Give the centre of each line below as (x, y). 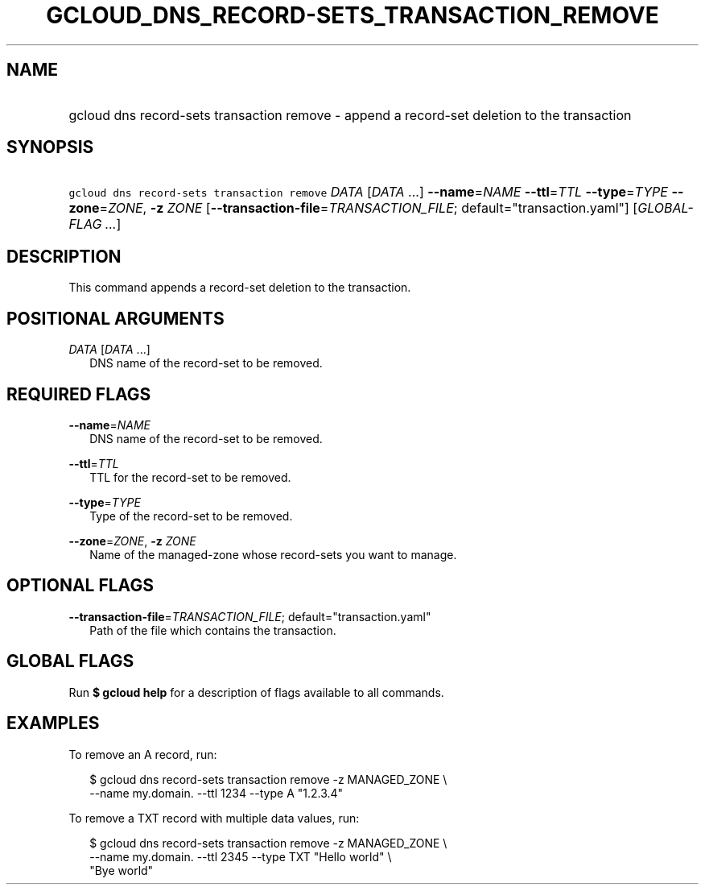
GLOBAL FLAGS (70, 661)
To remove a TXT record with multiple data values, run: (214, 818)
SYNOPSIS (50, 147)
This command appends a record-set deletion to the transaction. (240, 288)
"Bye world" (122, 870)
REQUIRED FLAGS (79, 394)
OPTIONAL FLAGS (80, 586)
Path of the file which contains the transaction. (213, 630)
